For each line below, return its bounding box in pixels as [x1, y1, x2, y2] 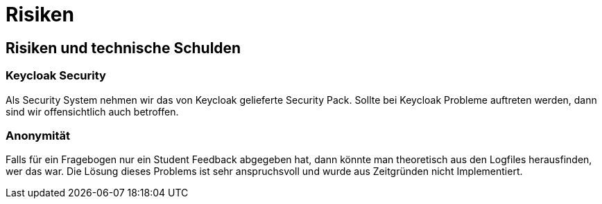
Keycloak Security [6, 68, 106, 83]
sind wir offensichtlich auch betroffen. [6, 105, 179, 118]
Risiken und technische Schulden [6, 39, 241, 57]
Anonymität [6, 128, 71, 142]
